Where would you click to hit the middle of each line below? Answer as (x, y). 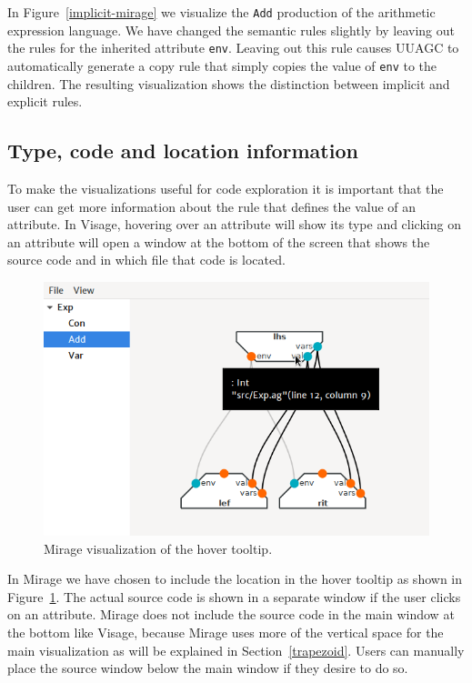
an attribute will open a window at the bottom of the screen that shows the (219, 241)
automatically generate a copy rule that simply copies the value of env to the (222, 65)
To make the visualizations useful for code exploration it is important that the (226, 188)
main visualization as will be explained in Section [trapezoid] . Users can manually (236, 650)
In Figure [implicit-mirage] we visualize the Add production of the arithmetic (221, 12)
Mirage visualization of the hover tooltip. (158, 548)
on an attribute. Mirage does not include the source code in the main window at (231, 614)
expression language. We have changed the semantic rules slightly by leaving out (231, 30)
